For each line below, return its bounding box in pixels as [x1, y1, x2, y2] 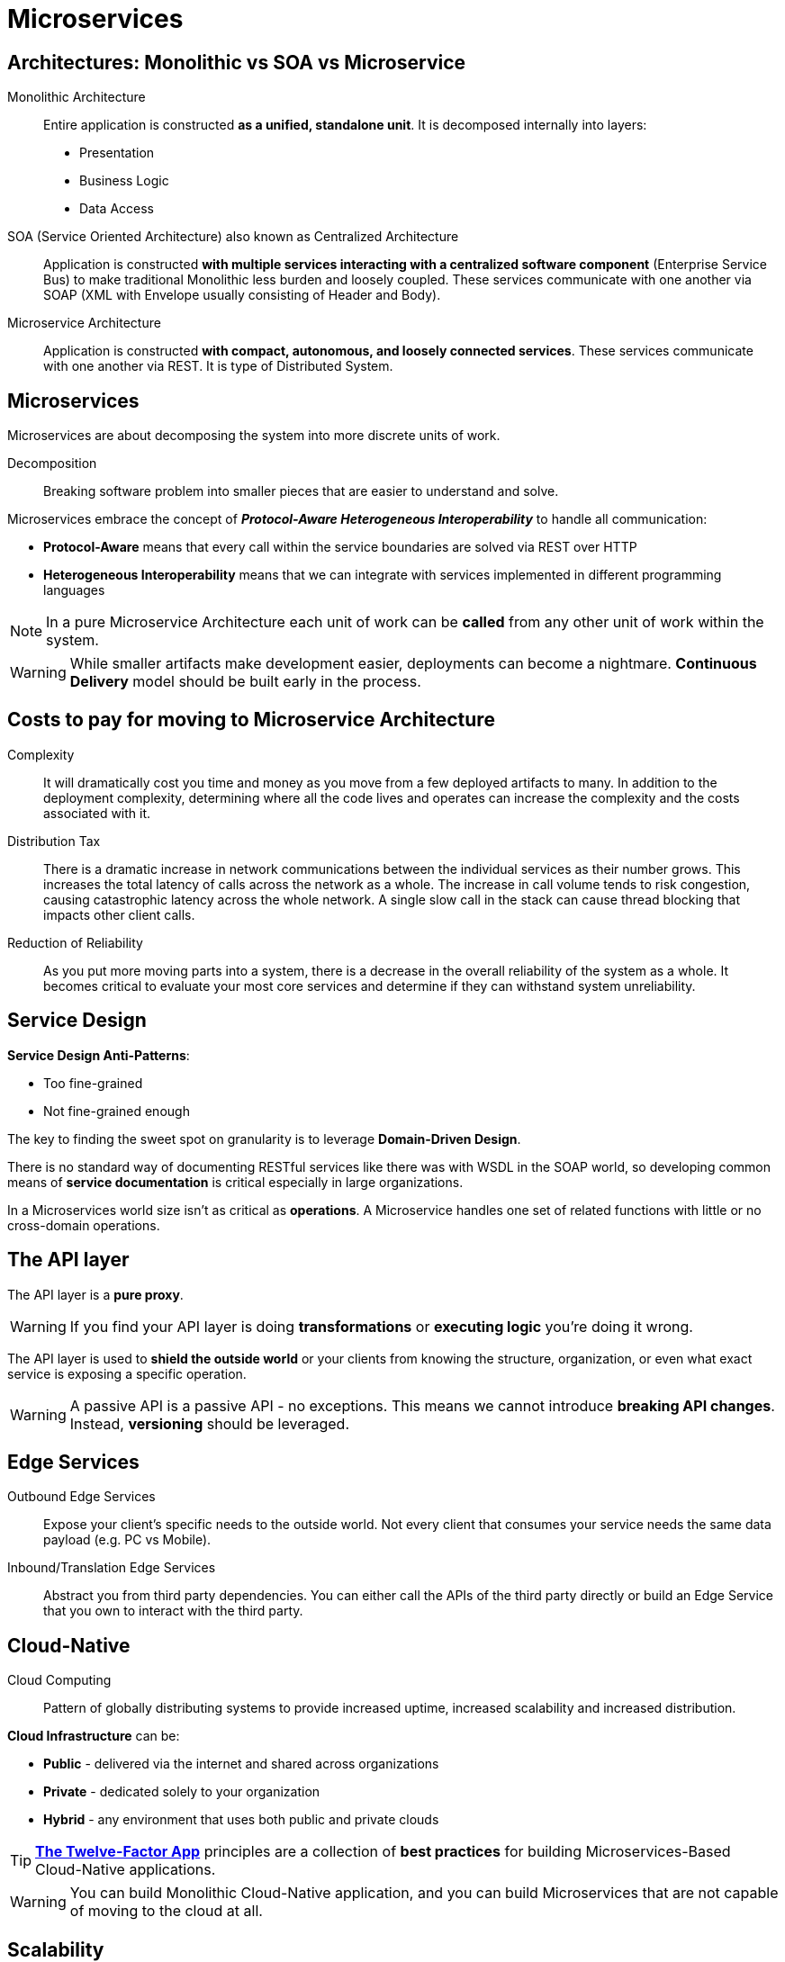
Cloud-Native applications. [35, 1860, 216, 1879]
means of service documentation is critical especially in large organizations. [7, 1174, 464, 1190]
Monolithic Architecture [7, 89, 146, 105]
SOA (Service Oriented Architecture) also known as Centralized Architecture [7, 229, 459, 245]
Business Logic [79, 173, 169, 189]
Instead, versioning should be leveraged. [69, 1414, 350, 1433]
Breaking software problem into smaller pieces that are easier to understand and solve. [43, 483, 559, 499]
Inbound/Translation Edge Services [7, 1560, 216, 1576]
